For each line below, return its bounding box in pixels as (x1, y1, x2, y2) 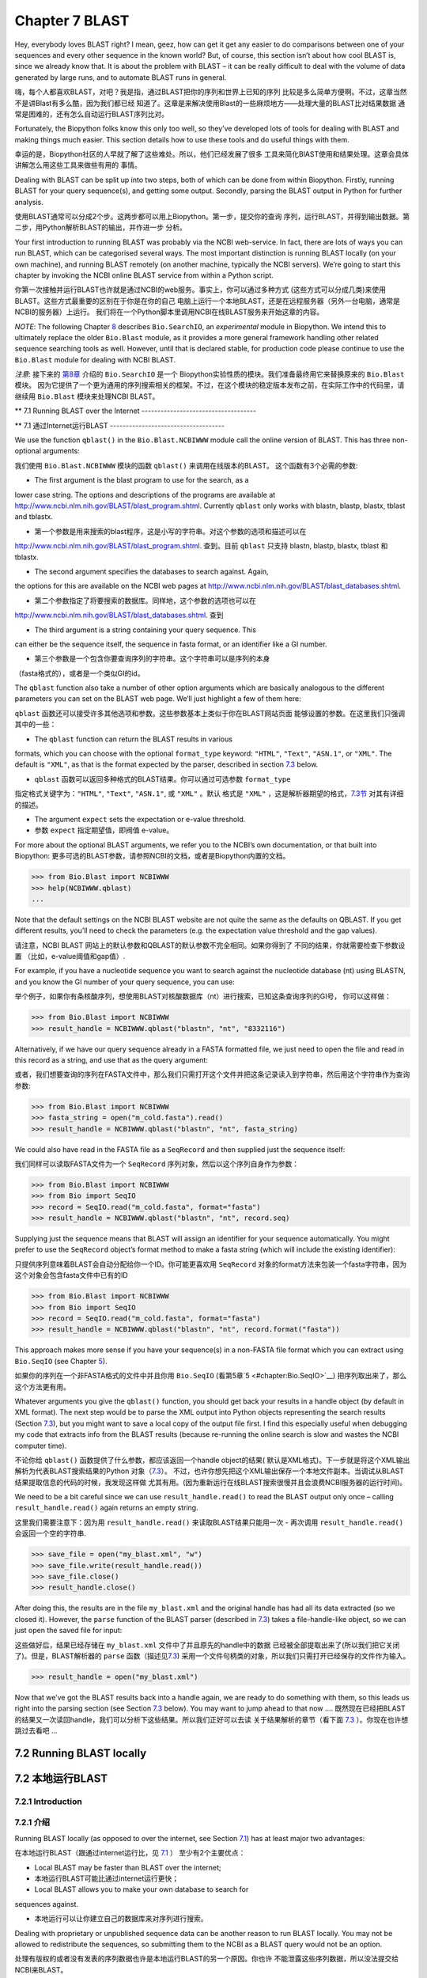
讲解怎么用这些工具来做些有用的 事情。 (14, 161, 142, 170)
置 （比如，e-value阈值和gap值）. (14, 952, 126, 961)
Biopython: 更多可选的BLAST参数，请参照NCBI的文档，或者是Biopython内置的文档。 (14, 851, 290, 861)
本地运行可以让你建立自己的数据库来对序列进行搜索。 (34, 1914, 208, 1923)
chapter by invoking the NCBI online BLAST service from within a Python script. (14, 270, 274, 280)
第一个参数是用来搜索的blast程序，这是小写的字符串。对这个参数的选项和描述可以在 (34, 526, 307, 536)
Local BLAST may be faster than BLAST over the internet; (34, 1862, 221, 1872)
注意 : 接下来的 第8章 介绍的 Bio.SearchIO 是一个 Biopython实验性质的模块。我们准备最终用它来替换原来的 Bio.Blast (14, 369, 405, 379)
